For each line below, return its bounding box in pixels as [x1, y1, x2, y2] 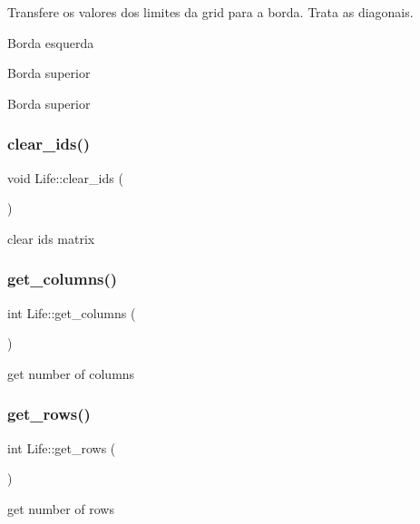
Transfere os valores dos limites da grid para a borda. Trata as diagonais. [7, 3, 414, 21]
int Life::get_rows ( [7, 438, 116, 457]
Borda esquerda [7, 33, 94, 52]
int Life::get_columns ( [7, 303, 136, 322]
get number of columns [7, 364, 135, 383]
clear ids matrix [7, 228, 95, 247]
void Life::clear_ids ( [7, 168, 123, 187]
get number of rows [7, 499, 114, 518]
